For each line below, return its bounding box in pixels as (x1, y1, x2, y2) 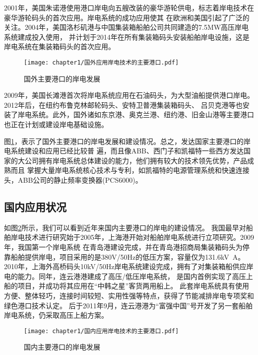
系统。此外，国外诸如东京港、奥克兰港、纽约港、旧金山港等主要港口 (31, 109, 254, 120)
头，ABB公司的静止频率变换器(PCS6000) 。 (4, 174, 142, 185)
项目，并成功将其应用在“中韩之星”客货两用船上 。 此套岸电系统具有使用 (17, 281, 249, 291)
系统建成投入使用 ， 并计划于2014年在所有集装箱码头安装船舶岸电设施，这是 (4, 31, 250, 42)
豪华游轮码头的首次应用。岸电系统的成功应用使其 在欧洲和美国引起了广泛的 (4, 12, 250, 22)
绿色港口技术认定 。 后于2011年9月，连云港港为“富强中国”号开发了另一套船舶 (4, 300, 253, 310)
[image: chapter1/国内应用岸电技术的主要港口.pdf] (24, 327, 179, 335)
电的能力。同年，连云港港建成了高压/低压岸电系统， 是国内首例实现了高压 (4, 271, 246, 281)
